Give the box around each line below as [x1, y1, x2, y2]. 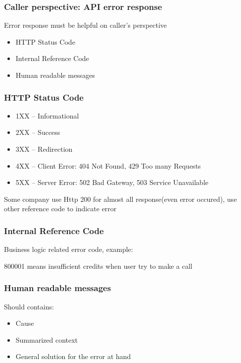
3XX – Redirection [15, 144, 73, 154]
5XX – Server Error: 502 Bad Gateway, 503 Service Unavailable [15, 177, 209, 187]
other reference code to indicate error [4, 203, 117, 214]
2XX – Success [15, 127, 60, 137]
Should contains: [4, 301, 54, 311]
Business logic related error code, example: [4, 244, 133, 254]
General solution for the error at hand [15, 351, 131, 362]
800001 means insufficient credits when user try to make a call [4, 260, 193, 271]
